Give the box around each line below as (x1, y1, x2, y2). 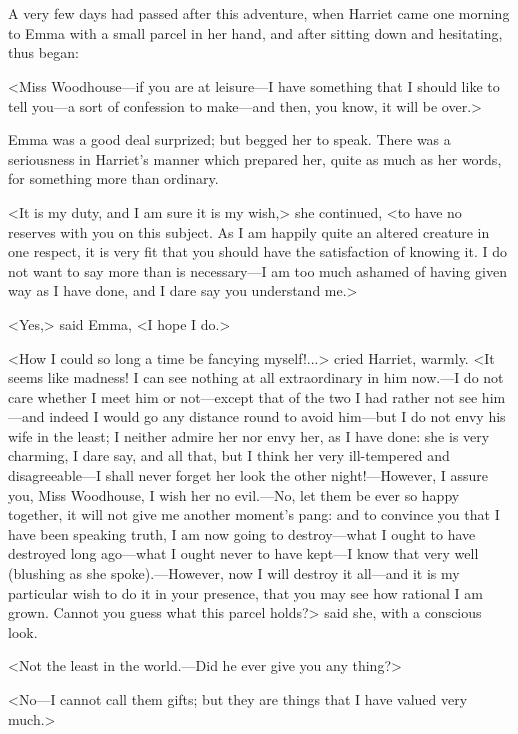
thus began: (8, 42, 79, 63)
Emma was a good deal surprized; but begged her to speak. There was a (8, 129, 451, 150)
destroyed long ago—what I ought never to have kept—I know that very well (8, 543, 479, 564)
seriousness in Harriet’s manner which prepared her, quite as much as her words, (8, 148, 502, 169)
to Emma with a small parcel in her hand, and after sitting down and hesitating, (8, 22, 503, 43)
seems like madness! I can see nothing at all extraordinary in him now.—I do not (8, 367, 504, 388)
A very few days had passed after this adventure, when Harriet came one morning (8, 3, 510, 24)
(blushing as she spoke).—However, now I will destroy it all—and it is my (8, 563, 460, 584)
